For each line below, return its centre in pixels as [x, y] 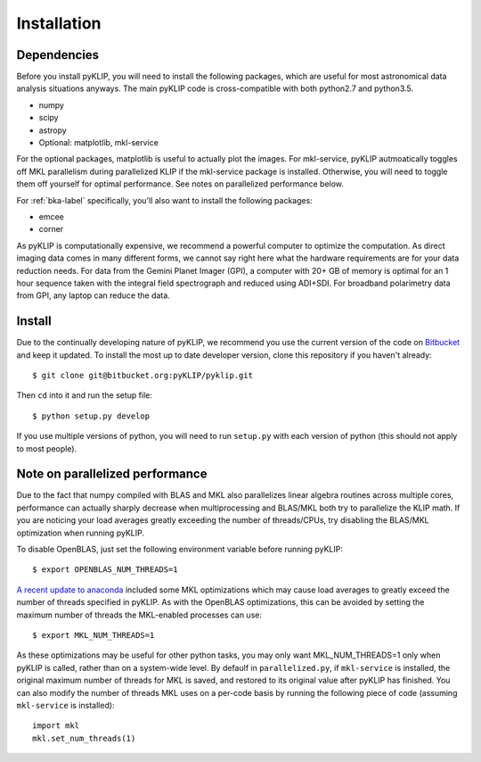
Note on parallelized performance [112, 474]
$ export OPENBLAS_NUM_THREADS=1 [105, 570]
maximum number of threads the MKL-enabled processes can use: [139, 615]
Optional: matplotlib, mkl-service [99, 143]
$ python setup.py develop [91, 416]
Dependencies [58, 55]
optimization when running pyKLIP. [80, 533]
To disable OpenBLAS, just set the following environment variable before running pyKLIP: [179, 550]
